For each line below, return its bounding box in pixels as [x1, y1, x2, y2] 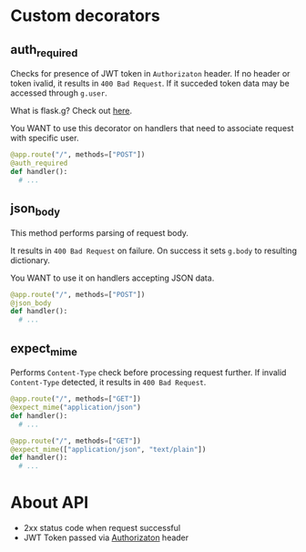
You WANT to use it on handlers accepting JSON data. [10, 272, 215, 283]
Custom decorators [10, 5, 160, 26]
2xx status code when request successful [23, 523, 181, 534]
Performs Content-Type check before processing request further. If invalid [10, 367, 287, 378]
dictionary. [10, 254, 51, 265]
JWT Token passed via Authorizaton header [23, 532, 189, 543]
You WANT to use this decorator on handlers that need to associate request [10, 123, 294, 134]
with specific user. [10, 133, 79, 144]
